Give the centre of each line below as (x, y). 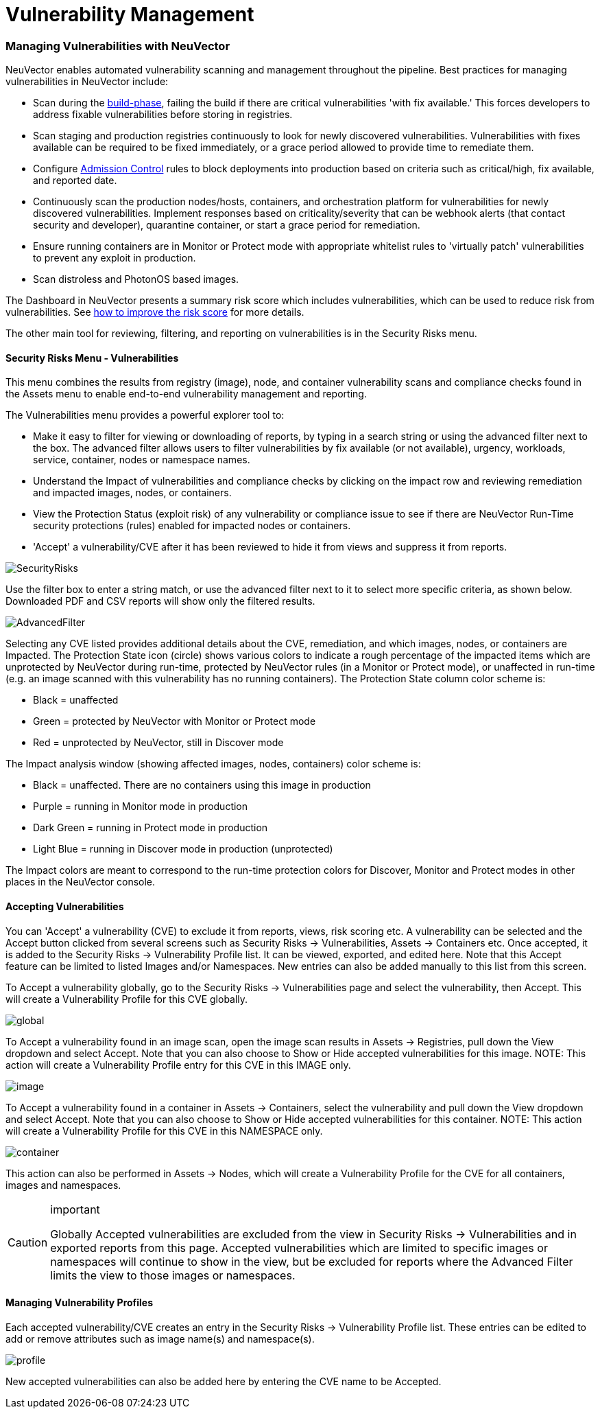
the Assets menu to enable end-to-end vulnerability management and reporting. (186, 394)
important (75, 1209)
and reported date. (75, 181)
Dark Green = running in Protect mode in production (151, 828)
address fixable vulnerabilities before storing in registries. (163, 115)
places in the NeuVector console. (81, 882)
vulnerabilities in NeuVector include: (87, 82)
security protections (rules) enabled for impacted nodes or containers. (192, 526)
